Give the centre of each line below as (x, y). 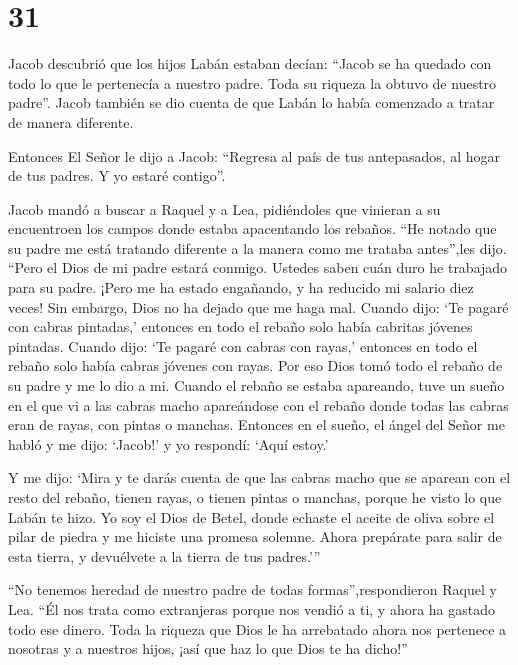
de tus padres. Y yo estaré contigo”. (117, 175)
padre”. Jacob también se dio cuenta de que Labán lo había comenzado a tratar (251, 102)
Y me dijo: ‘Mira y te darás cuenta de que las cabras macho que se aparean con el (259, 477)
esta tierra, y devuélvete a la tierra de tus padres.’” (164, 555)
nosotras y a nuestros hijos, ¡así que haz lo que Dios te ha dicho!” (208, 648)
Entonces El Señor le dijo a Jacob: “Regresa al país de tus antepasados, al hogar (254, 155)
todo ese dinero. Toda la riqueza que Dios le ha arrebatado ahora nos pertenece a (257, 628)
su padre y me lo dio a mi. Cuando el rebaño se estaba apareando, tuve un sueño (256, 385)
